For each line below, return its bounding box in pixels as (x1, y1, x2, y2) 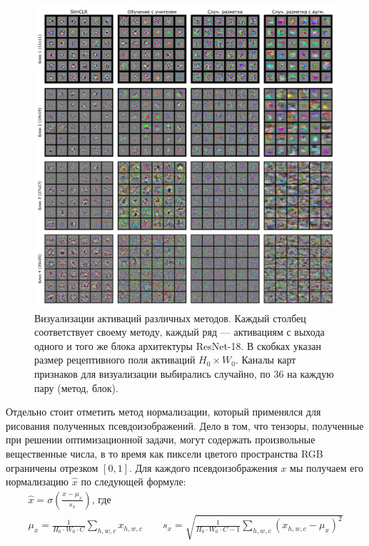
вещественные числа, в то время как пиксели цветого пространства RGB (6, 445, 323, 460)
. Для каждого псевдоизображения (129, 460, 278, 475)
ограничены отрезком (6, 460, 98, 475)
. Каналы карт (235, 352, 296, 367)
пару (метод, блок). (34, 380, 118, 395)
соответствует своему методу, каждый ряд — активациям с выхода (34, 324, 325, 339)
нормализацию (6, 474, 69, 489)
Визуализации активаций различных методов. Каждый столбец (34, 310, 306, 325)
